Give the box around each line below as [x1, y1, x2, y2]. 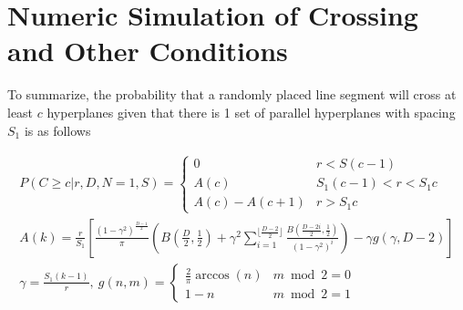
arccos [195, 269, 230, 283]
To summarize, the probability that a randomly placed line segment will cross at [7, 85, 457, 104]
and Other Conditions [7, 32, 288, 69]
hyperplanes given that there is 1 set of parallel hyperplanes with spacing [46, 102, 456, 121]
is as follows [24, 120, 91, 139]
